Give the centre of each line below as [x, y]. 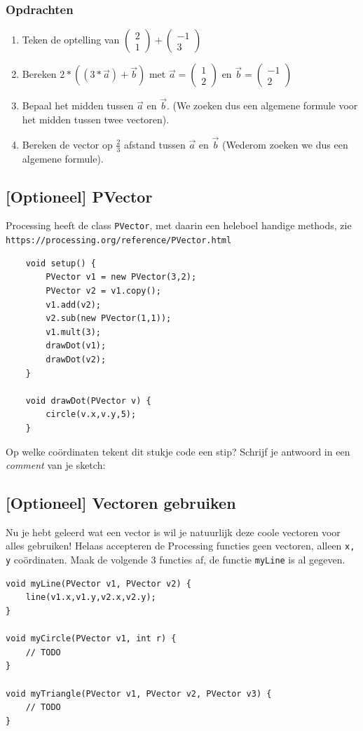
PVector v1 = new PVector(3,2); [121, 277]
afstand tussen [155, 144]
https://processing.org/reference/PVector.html [119, 241]
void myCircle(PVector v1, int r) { [91, 639]
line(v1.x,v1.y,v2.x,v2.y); [91, 597]
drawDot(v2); [76, 359]
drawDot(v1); [76, 346]
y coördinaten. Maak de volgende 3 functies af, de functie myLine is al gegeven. [176, 560]
